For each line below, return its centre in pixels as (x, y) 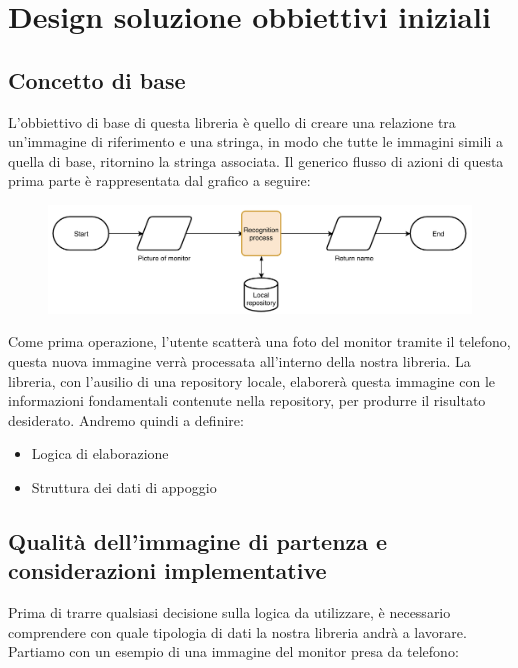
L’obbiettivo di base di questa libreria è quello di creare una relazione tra (232, 121)
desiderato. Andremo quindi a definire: (126, 419)
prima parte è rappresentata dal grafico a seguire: (159, 180)
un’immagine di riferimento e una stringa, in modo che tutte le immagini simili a (255, 141)
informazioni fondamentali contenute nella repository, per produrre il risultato (247, 400)
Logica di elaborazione (100, 453)
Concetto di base (97, 79)
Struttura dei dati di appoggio (124, 487)
